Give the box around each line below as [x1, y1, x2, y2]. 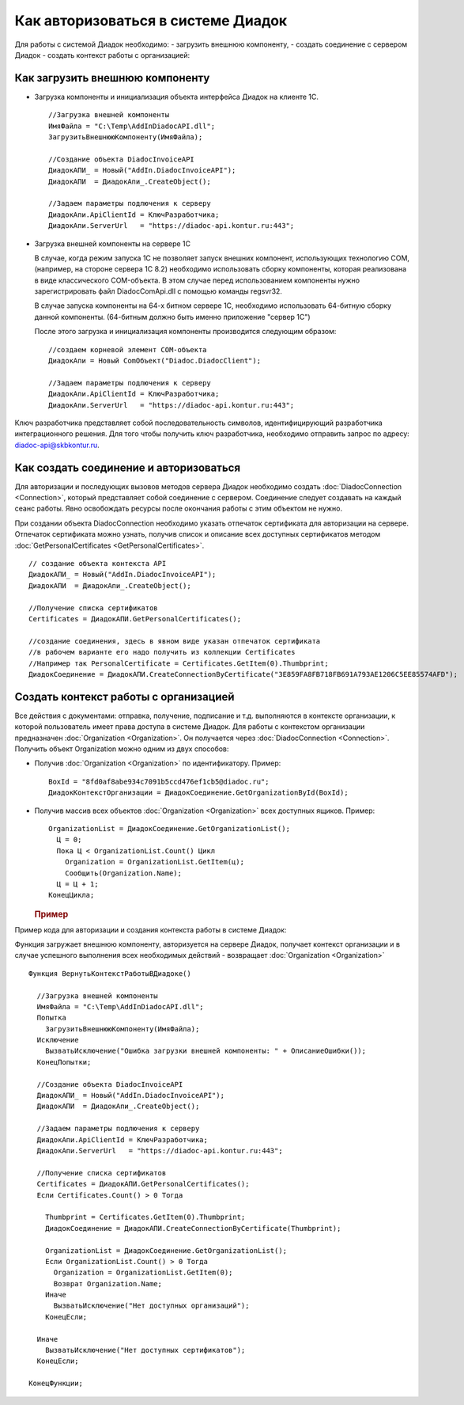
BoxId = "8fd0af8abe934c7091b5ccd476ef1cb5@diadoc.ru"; [48, 777, 270, 786]
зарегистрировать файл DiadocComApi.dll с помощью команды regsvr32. [34, 287, 282, 296]
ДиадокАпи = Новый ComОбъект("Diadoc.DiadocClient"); [48, 356, 261, 366]
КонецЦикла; [48, 890, 95, 900]
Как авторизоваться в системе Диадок [14, 12, 288, 29]
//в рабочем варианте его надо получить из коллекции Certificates [28, 647, 296, 657]
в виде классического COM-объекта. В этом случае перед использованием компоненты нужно [34, 275, 360, 285]
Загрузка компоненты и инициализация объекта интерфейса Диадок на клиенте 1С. [34, 92, 319, 101]
